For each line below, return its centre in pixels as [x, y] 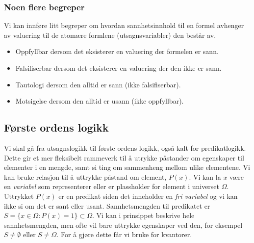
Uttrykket [19, 196]
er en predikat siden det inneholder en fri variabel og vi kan [148, 196]
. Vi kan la [205, 176]
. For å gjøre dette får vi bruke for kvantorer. [124, 234]
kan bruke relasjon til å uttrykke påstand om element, [85, 176]
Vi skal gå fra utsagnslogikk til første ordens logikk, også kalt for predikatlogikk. [125, 148]
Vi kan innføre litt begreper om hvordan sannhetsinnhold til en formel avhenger [124, 25]
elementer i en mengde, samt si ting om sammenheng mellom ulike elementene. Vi [127, 167]
